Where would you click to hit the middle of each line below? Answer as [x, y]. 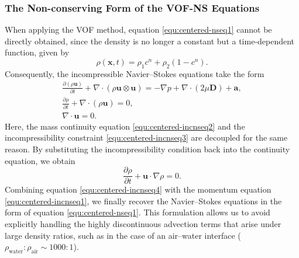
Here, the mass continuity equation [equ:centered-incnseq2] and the [125, 126]
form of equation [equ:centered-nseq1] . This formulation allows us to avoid [138, 212]
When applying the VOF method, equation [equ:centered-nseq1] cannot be [138, 29]
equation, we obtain [40, 160]
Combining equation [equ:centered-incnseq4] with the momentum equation [138, 189]
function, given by [37, 52]
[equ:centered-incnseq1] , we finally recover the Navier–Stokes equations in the [143, 201]
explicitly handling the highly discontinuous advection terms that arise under [143, 224]
